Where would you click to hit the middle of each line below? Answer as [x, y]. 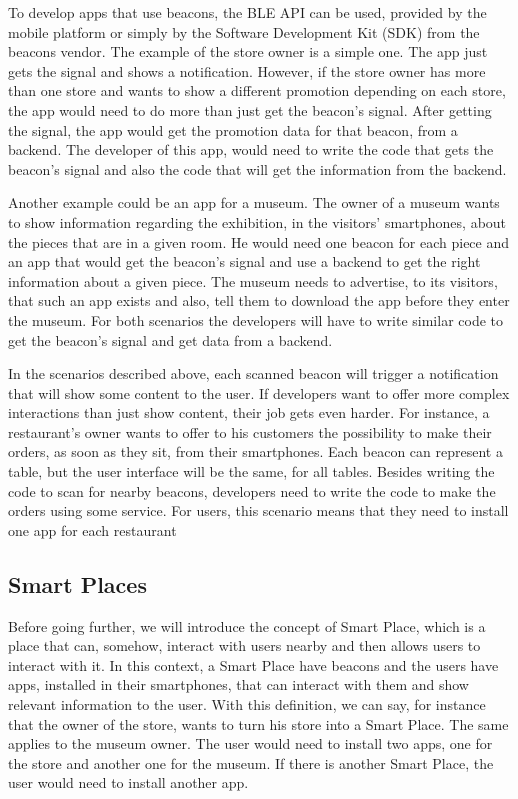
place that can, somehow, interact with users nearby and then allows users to [244, 645]
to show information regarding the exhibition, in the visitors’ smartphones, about [257, 221]
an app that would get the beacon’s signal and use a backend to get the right [244, 261]
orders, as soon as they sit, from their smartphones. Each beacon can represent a [255, 451]
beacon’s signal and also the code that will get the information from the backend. [257, 168]
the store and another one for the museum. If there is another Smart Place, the [251, 762]
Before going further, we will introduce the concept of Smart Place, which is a [247, 625]
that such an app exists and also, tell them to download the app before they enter [259, 300]
